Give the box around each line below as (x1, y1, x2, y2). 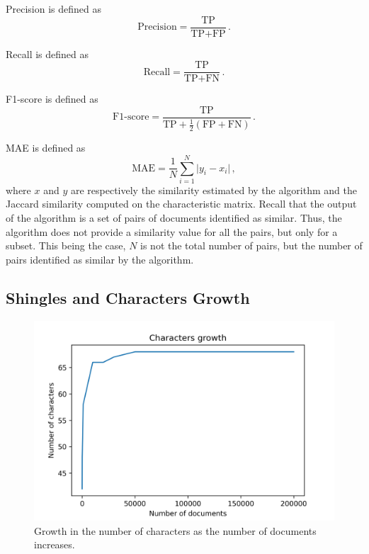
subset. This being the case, (6, 238, 126, 253)
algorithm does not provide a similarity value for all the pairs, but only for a (6, 224, 338, 239)
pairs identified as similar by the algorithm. (6, 251, 194, 266)
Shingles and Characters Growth (6, 286, 250, 308)
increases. (34, 537, 75, 552)
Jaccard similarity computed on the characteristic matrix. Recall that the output (6, 196, 357, 211)
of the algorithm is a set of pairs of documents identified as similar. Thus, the (6, 210, 342, 225)
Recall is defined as (6, 46, 89, 61)
